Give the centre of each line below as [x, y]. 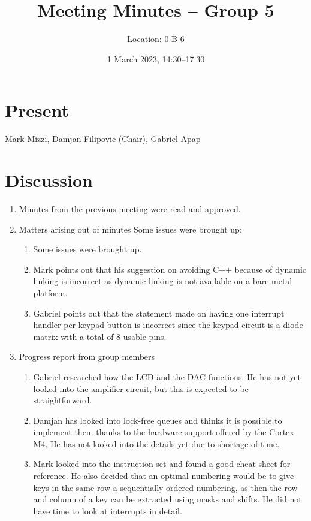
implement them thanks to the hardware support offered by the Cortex [164, 432]
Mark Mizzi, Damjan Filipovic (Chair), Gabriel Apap [103, 139]
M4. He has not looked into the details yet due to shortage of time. [156, 443]
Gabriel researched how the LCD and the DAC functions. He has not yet [167, 376]
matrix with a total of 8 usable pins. [100, 336]
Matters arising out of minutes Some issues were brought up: [130, 229]
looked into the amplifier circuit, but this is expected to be [141, 388]
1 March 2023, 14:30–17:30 [156, 58]
